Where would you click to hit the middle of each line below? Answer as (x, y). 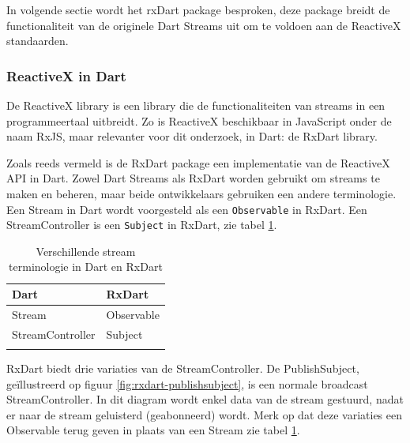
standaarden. (38, 41)
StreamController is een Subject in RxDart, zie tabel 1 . (142, 225)
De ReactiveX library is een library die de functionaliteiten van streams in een (196, 105)
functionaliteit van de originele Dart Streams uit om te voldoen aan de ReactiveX (204, 25)
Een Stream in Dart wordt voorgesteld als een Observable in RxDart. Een (187, 209)
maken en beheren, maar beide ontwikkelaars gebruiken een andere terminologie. (201, 193)
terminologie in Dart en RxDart (86, 267)
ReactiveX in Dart (66, 75)
